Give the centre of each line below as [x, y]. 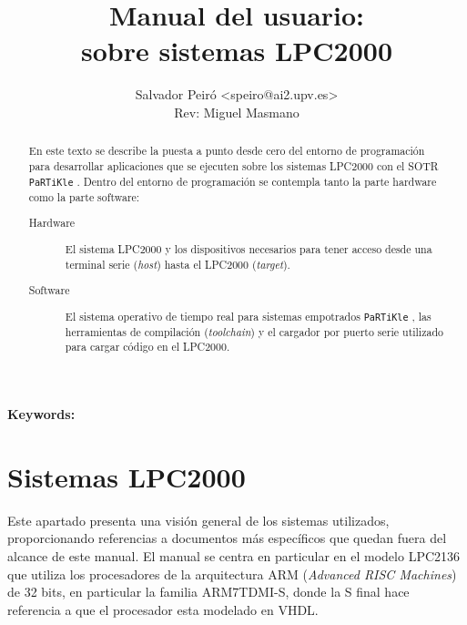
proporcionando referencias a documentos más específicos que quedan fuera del [227, 538]
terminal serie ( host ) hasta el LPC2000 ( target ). [178, 264]
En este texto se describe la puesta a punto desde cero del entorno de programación [227, 151]
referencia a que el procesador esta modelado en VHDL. [163, 609]
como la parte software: [84, 196]
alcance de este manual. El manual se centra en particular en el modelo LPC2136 [234, 555]
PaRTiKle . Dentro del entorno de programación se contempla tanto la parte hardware [233, 181]
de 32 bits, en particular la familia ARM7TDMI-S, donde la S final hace [208, 592]
